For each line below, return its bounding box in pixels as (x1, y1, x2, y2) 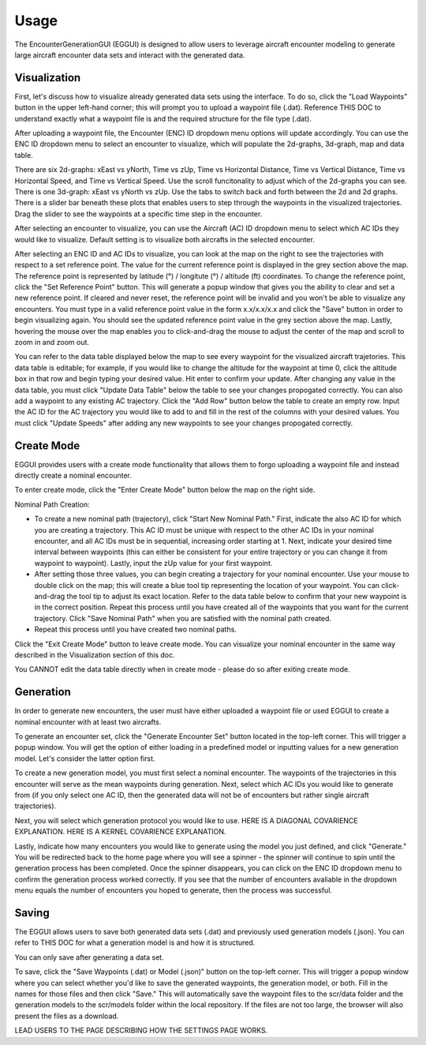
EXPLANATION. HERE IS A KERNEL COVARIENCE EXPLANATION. (14, 827, 226, 837)
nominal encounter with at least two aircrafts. (14, 717, 162, 726)
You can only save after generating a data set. (14, 952, 165, 962)
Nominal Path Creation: (14, 500, 90, 509)
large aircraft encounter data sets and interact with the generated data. (14, 50, 245, 59)
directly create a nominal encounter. (14, 470, 132, 481)
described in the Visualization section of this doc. (14, 650, 175, 659)
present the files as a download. (14, 1011, 119, 1021)
